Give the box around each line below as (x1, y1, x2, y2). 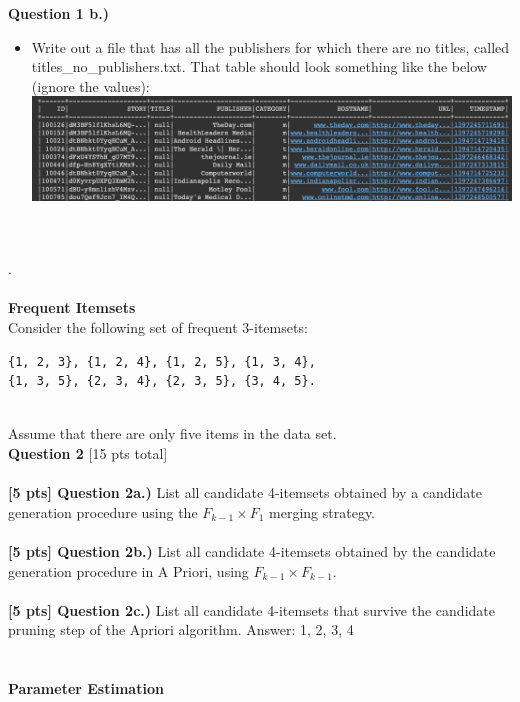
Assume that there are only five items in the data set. (8, 423, 337, 444)
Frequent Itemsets (8, 297, 136, 318)
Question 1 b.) (8, 3, 109, 23)
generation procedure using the (8, 501, 198, 522)
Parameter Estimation (8, 678, 164, 699)
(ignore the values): (31, 75, 150, 96)
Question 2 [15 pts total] (8, 442, 168, 463)
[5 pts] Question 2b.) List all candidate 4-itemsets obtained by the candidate (8, 540, 496, 561)
